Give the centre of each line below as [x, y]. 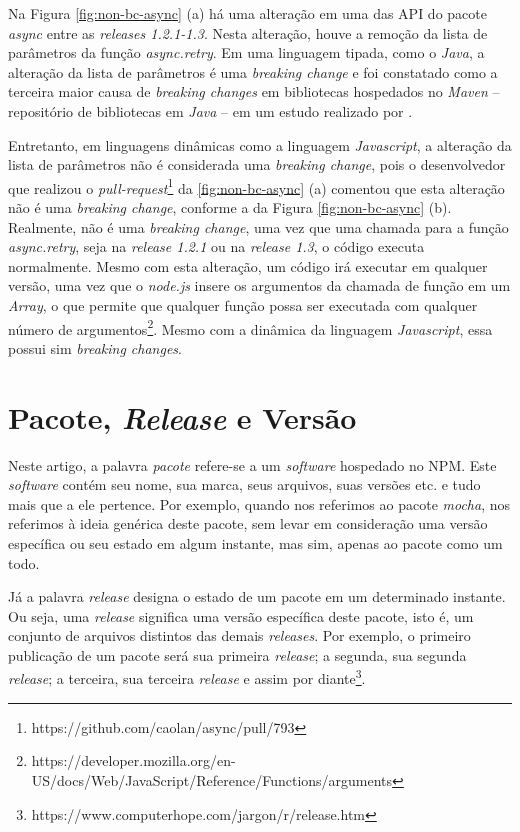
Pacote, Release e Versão [182, 417]
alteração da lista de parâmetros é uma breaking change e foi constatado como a [253, 71]
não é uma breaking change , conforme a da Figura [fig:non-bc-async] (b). [230, 207]
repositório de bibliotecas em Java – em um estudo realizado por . [210, 110]
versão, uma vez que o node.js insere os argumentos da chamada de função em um [259, 285]
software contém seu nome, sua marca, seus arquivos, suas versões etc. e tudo [244, 484]
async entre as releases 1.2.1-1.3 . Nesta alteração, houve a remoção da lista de [248, 32]
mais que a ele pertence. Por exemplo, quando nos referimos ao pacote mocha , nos [259, 503]
